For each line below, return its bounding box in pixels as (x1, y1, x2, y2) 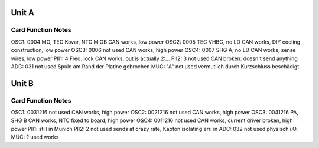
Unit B (11, 78, 34, 88)
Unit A (11, 8, 35, 18)
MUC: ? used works (11, 133, 59, 141)
